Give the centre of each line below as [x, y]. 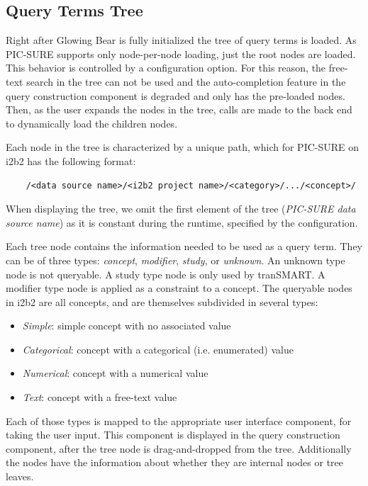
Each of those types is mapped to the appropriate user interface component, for [179, 420]
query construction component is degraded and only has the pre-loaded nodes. [175, 95]
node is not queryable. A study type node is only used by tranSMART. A [166, 274]
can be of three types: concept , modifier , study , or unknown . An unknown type [175, 260]
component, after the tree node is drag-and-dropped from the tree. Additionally [179, 448]
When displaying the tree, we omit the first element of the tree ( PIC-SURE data [181, 209]
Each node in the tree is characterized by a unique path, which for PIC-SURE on [183, 147]
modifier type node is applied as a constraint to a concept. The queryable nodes [179, 288]
